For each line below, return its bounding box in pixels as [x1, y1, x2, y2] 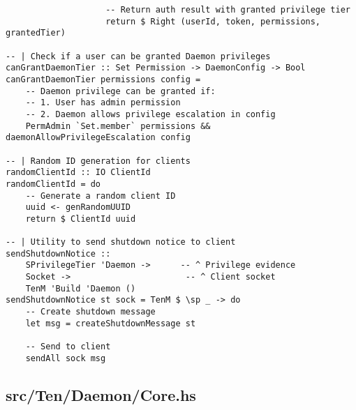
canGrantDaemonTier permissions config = [6, 74, 201, 84]
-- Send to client [25, 342, 111, 352]
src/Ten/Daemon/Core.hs [6, 384, 196, 405]
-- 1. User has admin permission [25, 98, 181, 108]
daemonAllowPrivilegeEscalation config [6, 132, 191, 143]
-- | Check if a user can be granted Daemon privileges [6, 51, 271, 61]
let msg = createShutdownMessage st [25, 318, 196, 328]
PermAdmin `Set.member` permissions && [25, 121, 211, 131]
